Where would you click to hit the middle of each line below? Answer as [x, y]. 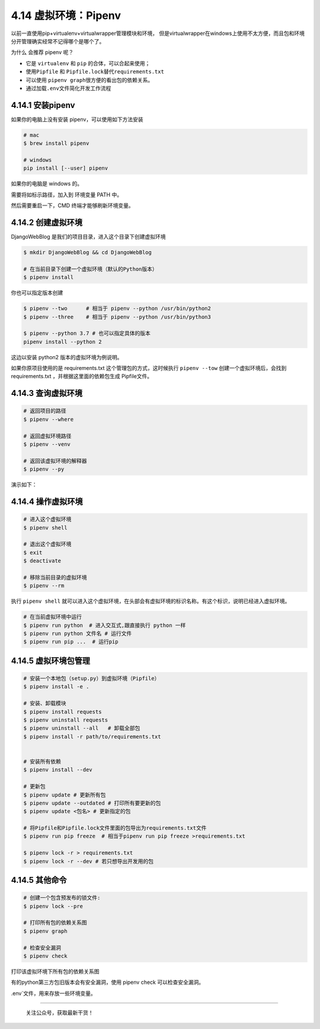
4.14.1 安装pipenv [43, 105]
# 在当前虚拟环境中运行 [53, 617]
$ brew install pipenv [56, 143]
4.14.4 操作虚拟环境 [47, 501]
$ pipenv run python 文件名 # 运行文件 [78, 634]
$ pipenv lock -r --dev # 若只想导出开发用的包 [89, 861]
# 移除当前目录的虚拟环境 [55, 577]
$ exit [33, 553]
